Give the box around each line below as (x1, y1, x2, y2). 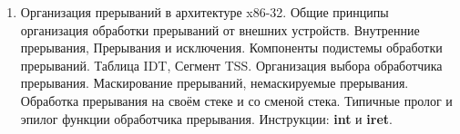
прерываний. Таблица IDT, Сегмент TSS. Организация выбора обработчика (20, 55, 443, 74)
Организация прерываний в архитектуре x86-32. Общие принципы (20, 3, 389, 21)
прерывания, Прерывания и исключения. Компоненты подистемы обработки (20, 38, 443, 57)
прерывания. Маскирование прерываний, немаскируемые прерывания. (20, 73, 409, 92)
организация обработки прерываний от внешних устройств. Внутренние (20, 20, 420, 39)
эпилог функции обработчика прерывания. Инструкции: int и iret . (20, 109, 393, 128)
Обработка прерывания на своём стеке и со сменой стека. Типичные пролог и (20, 91, 453, 110)
